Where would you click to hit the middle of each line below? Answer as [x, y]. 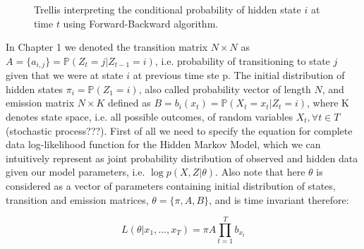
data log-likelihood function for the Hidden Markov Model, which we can [163, 144]
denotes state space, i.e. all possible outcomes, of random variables [149, 117]
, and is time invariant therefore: [279, 199]
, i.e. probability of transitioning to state [242, 60]
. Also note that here [260, 172]
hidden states [35, 89]
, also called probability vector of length [225, 89]
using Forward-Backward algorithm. [141, 23]
